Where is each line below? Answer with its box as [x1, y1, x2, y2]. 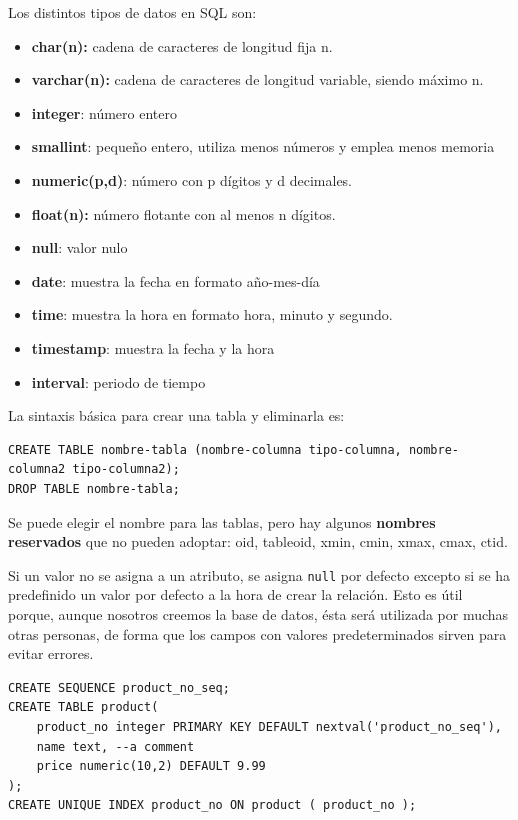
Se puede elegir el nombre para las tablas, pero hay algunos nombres [8, 511, 436, 532]
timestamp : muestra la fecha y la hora [31, 337, 275, 358]
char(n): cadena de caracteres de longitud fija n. [31, 35, 333, 56]
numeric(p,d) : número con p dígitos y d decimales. [31, 169, 353, 190]
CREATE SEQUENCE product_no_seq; [8, 680, 230, 695]
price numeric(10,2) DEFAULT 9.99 [36, 759, 266, 774]
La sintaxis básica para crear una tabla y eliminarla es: [8, 405, 345, 426]
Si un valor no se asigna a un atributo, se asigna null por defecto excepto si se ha [8, 564, 511, 585]
